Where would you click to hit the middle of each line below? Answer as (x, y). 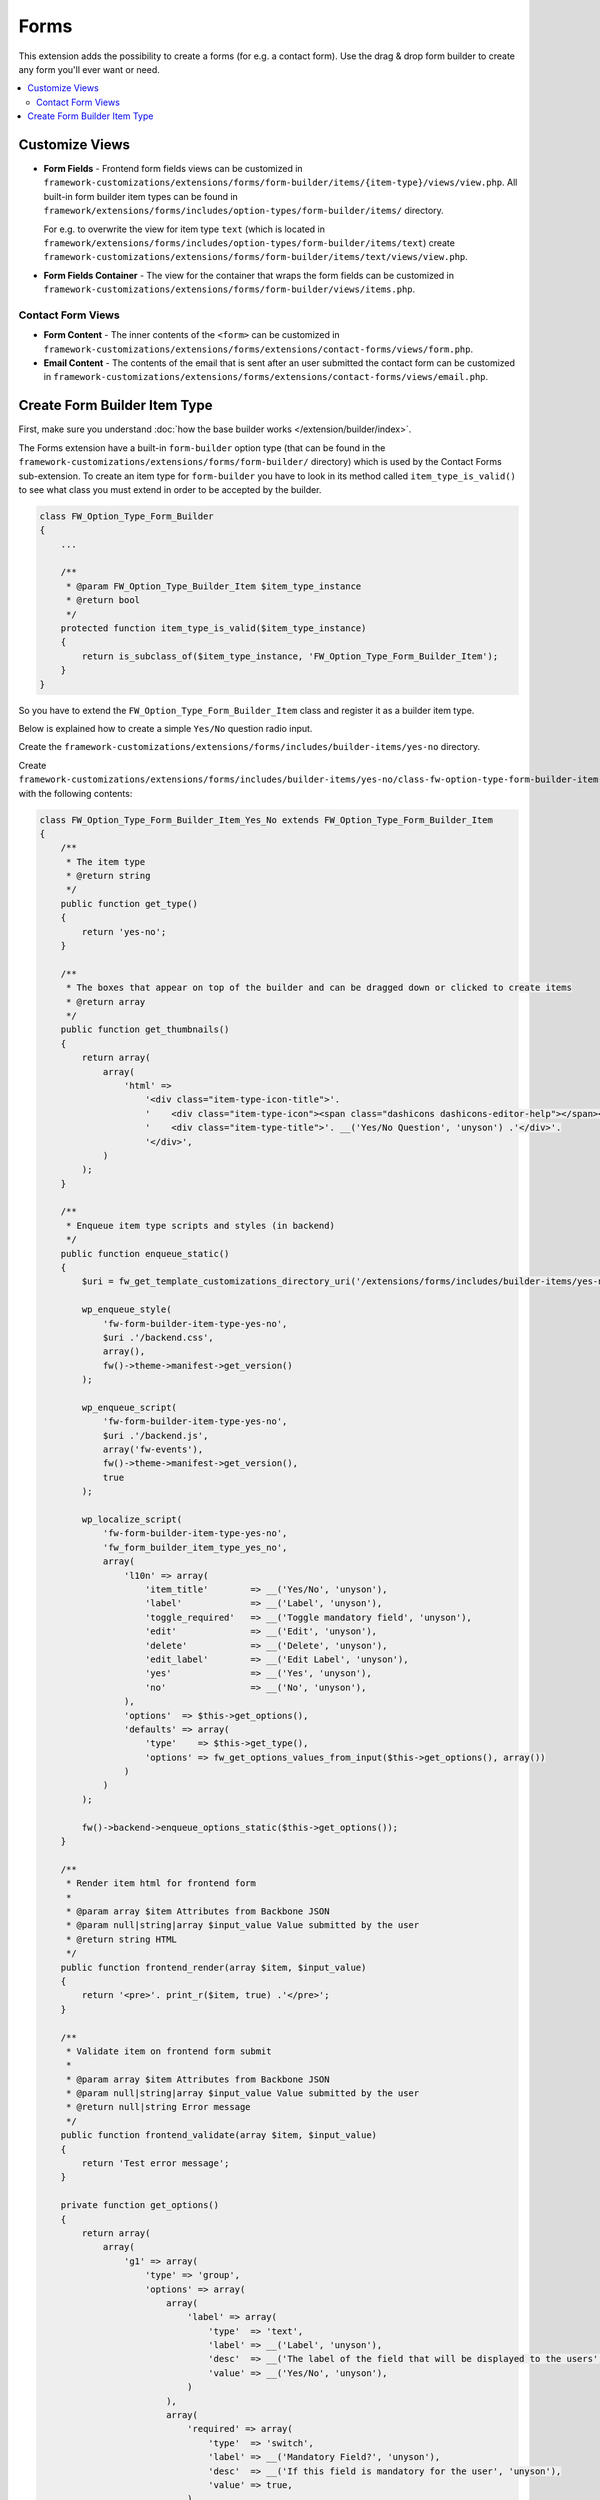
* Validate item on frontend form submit (168, 2051)
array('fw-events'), (153, 1449)
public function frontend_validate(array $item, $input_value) (219, 2135)
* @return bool (102, 600)
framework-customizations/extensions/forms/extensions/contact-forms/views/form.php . (258, 349)
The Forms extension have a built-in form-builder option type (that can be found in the (202, 447)
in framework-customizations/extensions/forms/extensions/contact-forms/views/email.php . (266, 377)
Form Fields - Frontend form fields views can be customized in (173, 169)
